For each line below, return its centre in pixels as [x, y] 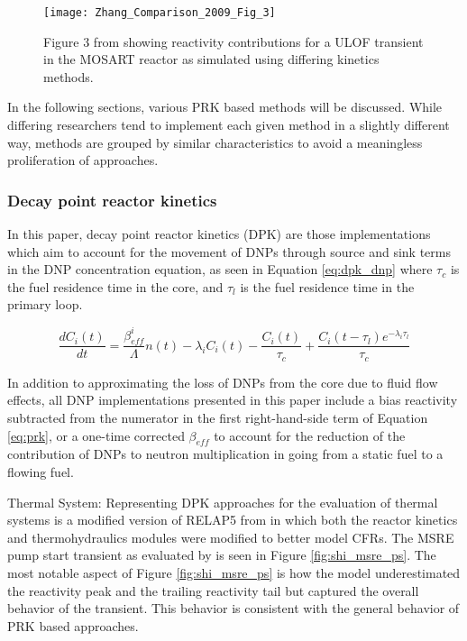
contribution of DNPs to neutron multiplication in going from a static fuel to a [225, 454]
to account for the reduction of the [310, 435]
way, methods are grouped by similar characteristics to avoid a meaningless [215, 142]
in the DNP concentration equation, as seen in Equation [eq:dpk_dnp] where [220, 269]
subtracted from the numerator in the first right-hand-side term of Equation [218, 417]
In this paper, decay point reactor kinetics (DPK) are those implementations [219, 234]
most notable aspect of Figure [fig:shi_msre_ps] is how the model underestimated [234, 572]
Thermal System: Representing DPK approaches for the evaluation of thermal [223, 502]
